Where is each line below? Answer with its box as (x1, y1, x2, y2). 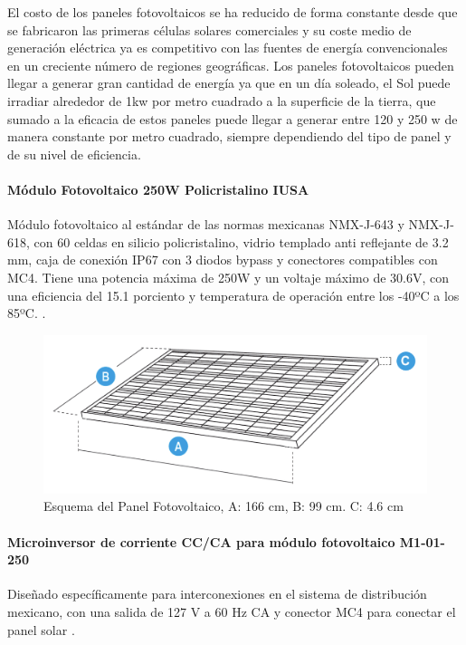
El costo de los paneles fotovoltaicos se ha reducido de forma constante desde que (7, 3, 458, 21)
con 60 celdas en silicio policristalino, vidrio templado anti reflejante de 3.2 (33, 232, 449, 251)
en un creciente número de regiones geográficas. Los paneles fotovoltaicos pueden (7, 55, 454, 74)
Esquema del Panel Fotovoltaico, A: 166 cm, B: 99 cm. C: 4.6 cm (43, 496, 404, 515)
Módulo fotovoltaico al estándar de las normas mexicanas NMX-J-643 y (7, 215, 404, 234)
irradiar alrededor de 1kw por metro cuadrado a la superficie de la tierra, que (7, 91, 436, 110)
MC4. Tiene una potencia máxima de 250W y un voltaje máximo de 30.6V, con (7, 267, 450, 286)
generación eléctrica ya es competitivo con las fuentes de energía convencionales (7, 38, 448, 57)
